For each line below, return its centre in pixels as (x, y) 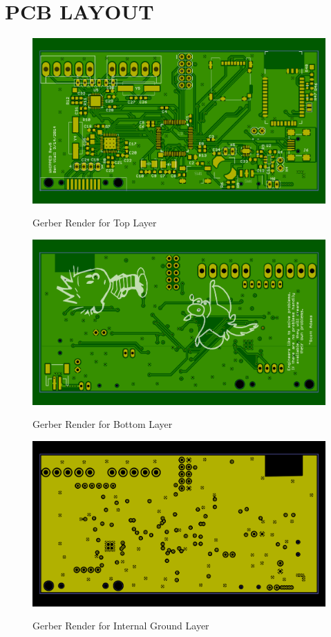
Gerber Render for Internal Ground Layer (121, 626)
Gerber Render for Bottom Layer (103, 424)
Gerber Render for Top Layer (95, 223)
